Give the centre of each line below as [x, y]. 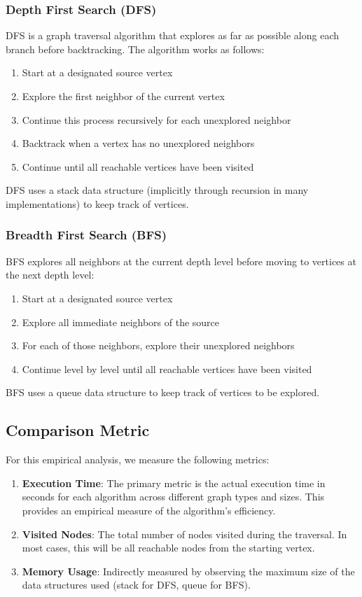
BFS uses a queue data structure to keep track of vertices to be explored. [163, 392]
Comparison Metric [78, 430]
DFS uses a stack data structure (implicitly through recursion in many [157, 190]
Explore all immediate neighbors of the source [121, 322]
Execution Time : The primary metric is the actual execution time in [174, 483]
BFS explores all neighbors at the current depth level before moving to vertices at [181, 261]
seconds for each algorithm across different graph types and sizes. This [173, 497]
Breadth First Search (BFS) [86, 235]
